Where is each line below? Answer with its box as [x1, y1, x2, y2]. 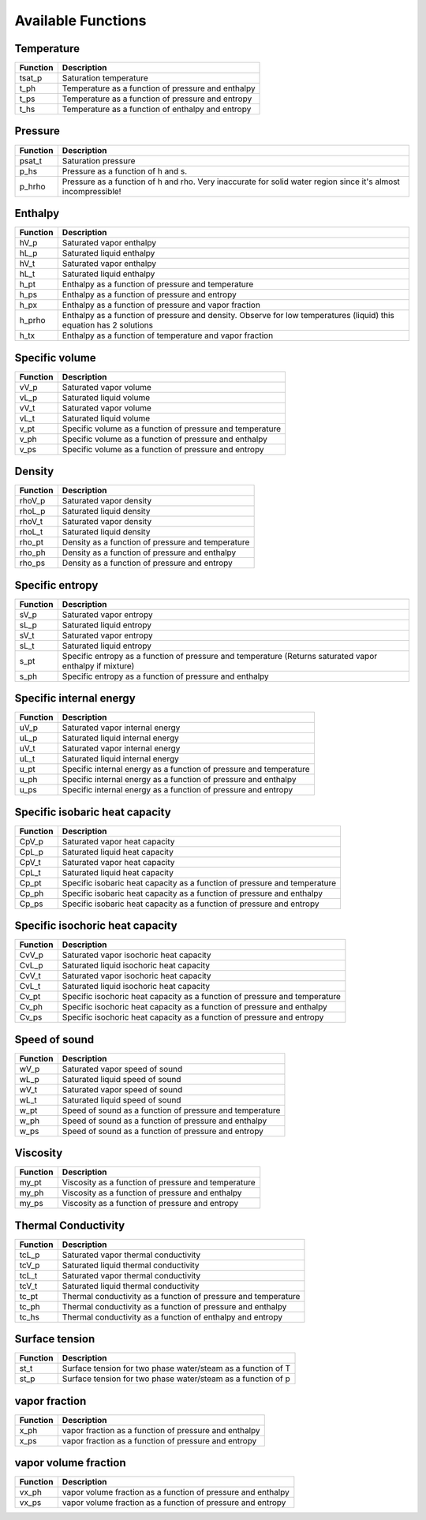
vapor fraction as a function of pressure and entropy [62, 1435, 257, 1446]
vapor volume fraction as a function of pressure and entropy [62, 1497, 286, 1508]
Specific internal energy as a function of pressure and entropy [62, 784, 293, 796]
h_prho [19, 315, 47, 326]
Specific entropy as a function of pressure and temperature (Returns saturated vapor [62, 650, 378, 661]
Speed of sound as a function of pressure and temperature [62, 1105, 281, 1116]
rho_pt [19, 537, 43, 548]
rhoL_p [19, 506, 46, 517]
